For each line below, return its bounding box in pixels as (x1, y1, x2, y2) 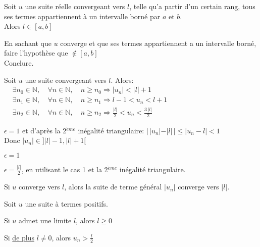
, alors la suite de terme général (64, 181, 162, 192)
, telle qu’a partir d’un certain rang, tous (129, 1, 255, 11)
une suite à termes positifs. (25, 198, 108, 209)
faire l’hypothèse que (4, 47, 68, 58)
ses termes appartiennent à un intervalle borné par (4, 11, 161, 21)
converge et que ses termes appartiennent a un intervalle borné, (60, 37, 256, 48)
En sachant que (4, 37, 51, 48)
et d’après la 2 (22, 125, 67, 135)
